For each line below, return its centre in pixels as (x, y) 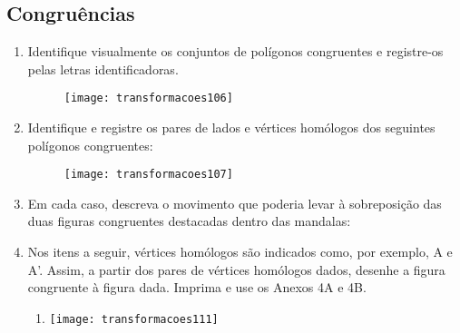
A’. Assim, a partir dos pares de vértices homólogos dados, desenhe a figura (236, 269)
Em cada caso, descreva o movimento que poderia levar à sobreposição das (235, 203)
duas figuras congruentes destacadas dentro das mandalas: (189, 221)
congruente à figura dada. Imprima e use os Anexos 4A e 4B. (197, 287)
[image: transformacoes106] (148, 98)
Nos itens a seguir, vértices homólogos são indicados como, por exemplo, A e (240, 252)
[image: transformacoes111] (134, 319)
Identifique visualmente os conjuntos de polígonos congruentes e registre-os (235, 51)
